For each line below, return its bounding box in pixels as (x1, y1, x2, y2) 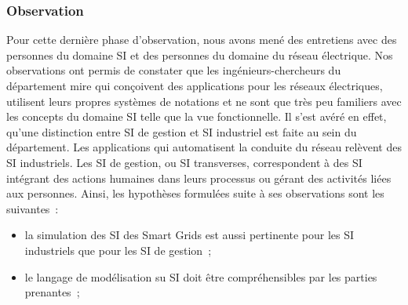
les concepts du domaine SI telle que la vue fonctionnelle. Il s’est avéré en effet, (6, 108, 387, 125)
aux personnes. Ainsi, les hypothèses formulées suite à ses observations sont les (6, 185, 384, 202)
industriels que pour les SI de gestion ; (24, 241, 212, 258)
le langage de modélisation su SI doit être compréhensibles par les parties (24, 268, 377, 285)
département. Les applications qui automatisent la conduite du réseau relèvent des (6, 139, 402, 155)
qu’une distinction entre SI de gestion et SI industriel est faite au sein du (6, 123, 357, 140)
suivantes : (6, 200, 59, 216)
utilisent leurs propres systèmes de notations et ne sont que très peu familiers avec (6, 93, 402, 109)
